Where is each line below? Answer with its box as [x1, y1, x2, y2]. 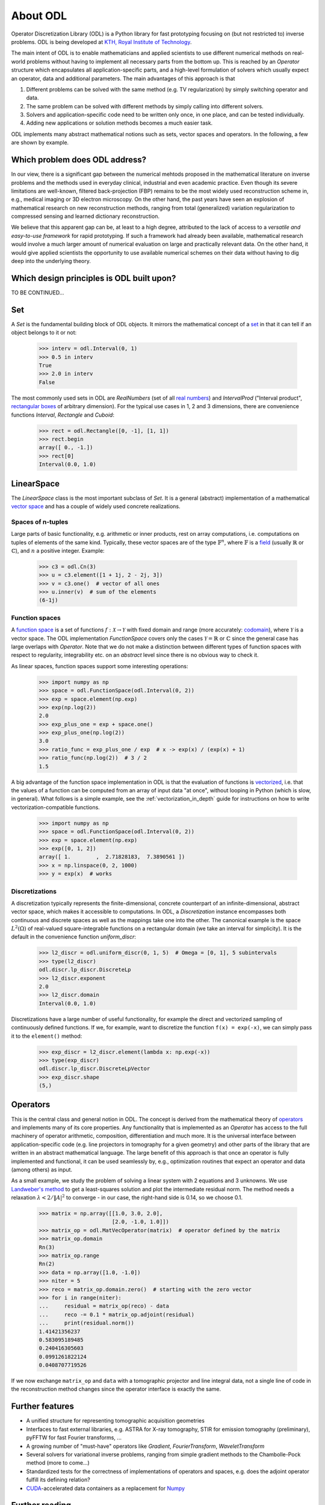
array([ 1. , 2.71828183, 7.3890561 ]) [39, 854, 185, 860]
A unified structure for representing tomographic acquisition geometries [26, 1417, 205, 1424]
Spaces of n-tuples [11, 518, 69, 526]
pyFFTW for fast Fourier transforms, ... [26, 1434, 122, 1441]
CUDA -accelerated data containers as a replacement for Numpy [26, 1485, 185, 1492]
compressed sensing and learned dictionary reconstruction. [11, 213, 159, 220]
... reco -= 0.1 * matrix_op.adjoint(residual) [39, 1311, 195, 1318]
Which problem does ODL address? [11, 155, 147, 165]
